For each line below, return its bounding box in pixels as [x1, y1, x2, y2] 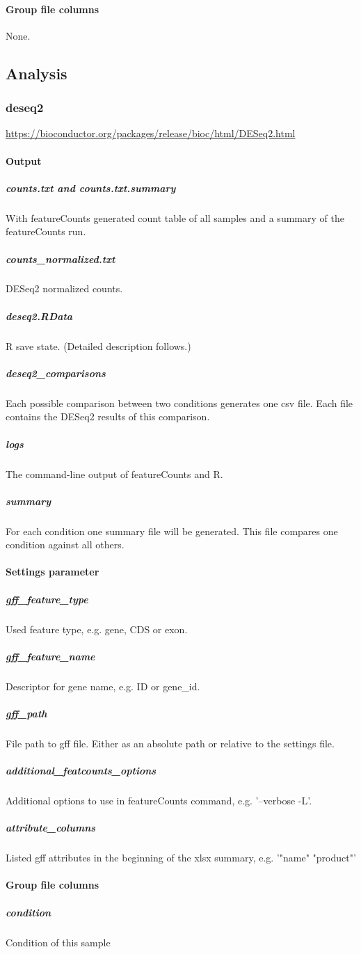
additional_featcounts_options [6, 763, 157, 778]
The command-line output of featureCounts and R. [6, 466, 223, 481]
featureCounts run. [6, 224, 86, 239]
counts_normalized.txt [6, 251, 115, 266]
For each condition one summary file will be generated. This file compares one [6, 523, 338, 538]
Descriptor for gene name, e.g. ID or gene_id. [6, 678, 200, 693]
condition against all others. [6, 537, 125, 552]
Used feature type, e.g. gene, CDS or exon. [6, 621, 188, 636]
